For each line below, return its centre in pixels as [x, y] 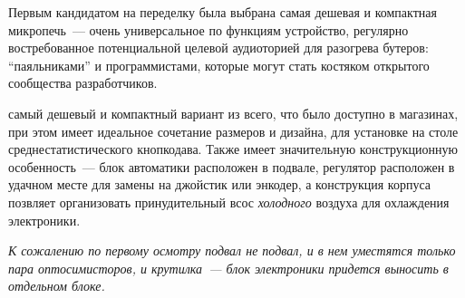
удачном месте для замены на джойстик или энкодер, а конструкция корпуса [220, 184]
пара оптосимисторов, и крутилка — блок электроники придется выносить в [228, 268]
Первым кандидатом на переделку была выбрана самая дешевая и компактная [223, 12]
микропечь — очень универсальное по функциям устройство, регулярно [208, 29]
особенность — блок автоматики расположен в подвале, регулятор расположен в [232, 166]
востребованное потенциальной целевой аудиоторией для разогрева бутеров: [218, 48]
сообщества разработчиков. [83, 83]
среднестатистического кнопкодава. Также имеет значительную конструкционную [233, 149]
